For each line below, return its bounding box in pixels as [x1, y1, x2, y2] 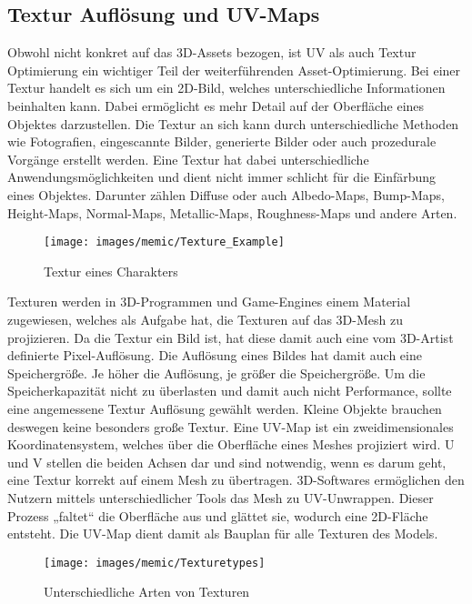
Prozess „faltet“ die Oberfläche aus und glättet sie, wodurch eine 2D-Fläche [7, 506, 428, 525]
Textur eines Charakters [44, 261, 178, 280]
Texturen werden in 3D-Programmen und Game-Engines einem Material [7, 292, 411, 311]
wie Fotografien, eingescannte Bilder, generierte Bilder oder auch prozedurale [7, 132, 437, 151]
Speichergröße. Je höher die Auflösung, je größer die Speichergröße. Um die [7, 363, 426, 382]
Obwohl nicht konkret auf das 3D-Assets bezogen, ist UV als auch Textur [7, 43, 417, 62]
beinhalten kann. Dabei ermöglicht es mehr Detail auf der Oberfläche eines [7, 96, 425, 115]
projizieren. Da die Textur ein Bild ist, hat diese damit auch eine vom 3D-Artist [7, 327, 454, 347]
